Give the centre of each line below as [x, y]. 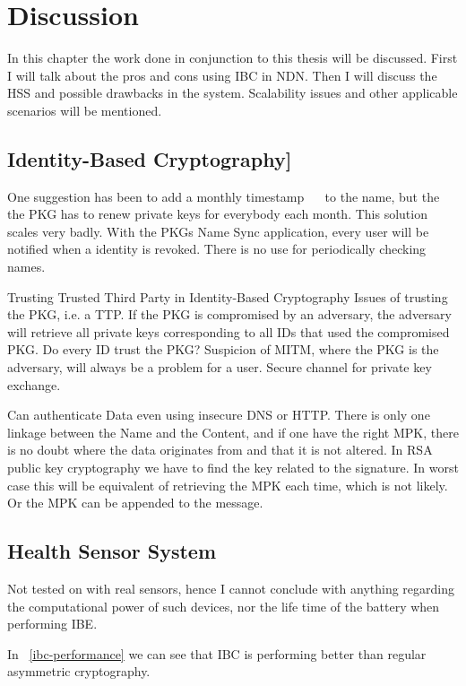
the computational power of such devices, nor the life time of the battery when [224, 606]
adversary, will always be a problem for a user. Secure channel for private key [220, 367]
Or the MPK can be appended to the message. [135, 503]
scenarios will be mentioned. [85, 110]
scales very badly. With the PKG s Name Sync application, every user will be [218, 231]
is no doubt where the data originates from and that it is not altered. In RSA [220, 450]
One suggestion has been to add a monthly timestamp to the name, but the [224, 196]
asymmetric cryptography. [79, 671]
